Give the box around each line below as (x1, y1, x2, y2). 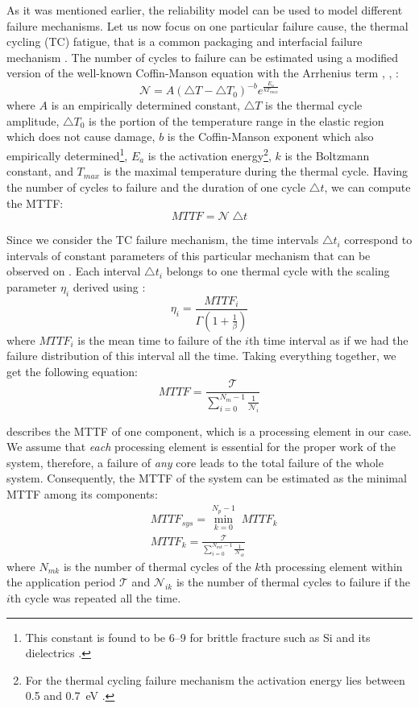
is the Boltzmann (284, 147, 370, 164)
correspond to (344, 231, 413, 248)
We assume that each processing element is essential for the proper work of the (6, 438, 396, 455)
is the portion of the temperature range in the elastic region (89, 112, 384, 129)
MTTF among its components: (6, 485, 158, 502)
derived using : (73, 278, 146, 295)
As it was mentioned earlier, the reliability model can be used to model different (6, 2, 403, 18)
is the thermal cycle (265, 97, 363, 114)
